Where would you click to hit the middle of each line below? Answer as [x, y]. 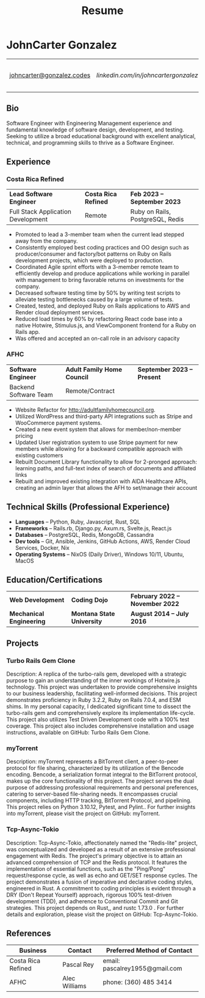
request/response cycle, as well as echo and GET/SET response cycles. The [102, 875]
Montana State [93, 614]
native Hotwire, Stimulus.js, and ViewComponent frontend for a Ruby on [106, 325]
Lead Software [31, 194]
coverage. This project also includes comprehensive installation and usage [100, 726]
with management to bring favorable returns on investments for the [99, 280]
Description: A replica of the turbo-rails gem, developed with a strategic [97, 674]
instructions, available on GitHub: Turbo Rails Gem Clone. [78, 733]
